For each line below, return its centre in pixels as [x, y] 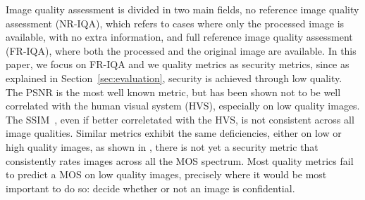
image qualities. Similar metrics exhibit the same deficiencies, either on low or [174, 133]
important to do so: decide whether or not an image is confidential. [150, 188]
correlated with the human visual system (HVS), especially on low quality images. [183, 106]
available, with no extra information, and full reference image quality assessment [179, 37]
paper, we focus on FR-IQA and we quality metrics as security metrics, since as [178, 64]
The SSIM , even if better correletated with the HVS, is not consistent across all [180, 119]
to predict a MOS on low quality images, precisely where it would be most [166, 174]
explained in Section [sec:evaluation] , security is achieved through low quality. [174, 78]
